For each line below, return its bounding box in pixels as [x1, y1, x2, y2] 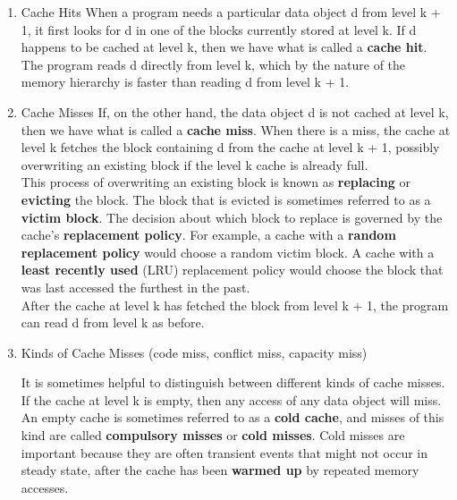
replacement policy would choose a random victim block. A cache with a [21, 242, 435, 261]
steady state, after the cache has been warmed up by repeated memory [21, 461, 419, 479]
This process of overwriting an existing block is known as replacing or [21, 173, 410, 191]
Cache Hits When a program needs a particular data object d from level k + [21, 3, 441, 21]
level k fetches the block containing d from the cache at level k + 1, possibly [21, 138, 440, 157]
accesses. [21, 478, 69, 496]
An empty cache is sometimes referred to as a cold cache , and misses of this [21, 408, 444, 427]
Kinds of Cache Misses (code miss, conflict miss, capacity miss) [21, 343, 368, 361]
